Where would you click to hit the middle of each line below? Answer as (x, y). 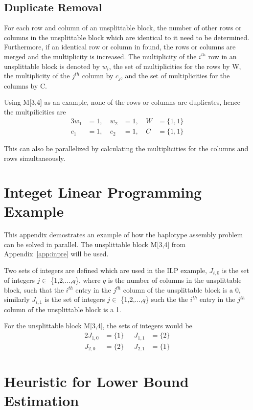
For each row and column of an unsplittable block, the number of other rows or (123, 28)
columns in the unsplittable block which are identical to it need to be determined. (127, 37)
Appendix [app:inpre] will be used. (56, 254)
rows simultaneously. (35, 158)
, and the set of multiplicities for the (175, 76)
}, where (88, 280)
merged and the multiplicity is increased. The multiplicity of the (100, 56)
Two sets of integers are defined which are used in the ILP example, (105, 270)
